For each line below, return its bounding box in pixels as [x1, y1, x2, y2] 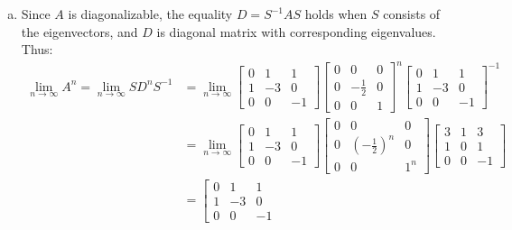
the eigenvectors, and [21, 22, 138, 41]
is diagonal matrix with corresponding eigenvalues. [156, 22, 436, 41]
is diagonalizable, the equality [68, 5, 233, 23]
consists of [383, 5, 441, 23]
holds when [304, 5, 368, 23]
